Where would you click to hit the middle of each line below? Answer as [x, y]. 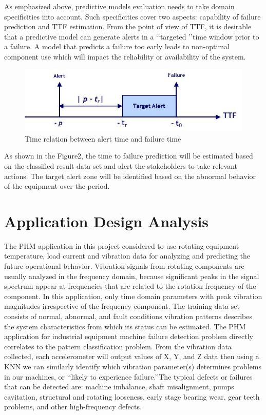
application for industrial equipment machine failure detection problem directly [129, 336]
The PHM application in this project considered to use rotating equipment [122, 245]
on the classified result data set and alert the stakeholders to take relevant [121, 165]
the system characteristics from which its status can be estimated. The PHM [125, 326]
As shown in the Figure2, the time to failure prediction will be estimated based [129, 156]
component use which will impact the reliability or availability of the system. [125, 56]
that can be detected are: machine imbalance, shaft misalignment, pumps [119, 387]
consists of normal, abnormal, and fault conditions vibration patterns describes [128, 316]
